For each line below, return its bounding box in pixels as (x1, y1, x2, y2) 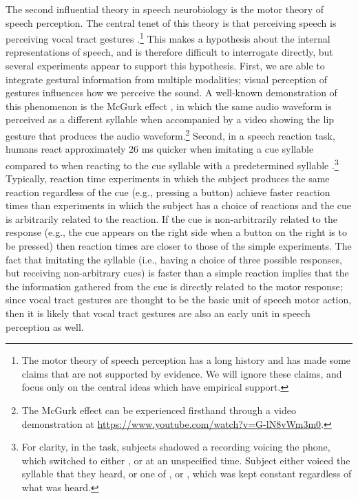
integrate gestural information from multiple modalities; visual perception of (6, 72, 328, 86)
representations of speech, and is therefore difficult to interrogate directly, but (6, 45, 333, 59)
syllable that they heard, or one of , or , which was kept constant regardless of (21, 466, 352, 481)
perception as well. (6, 319, 84, 334)
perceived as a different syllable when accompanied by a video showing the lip (6, 112, 335, 127)
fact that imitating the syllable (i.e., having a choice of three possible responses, (6, 252, 342, 266)
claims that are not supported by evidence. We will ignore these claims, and (21, 366, 342, 380)
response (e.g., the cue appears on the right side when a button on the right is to (6, 225, 347, 239)
